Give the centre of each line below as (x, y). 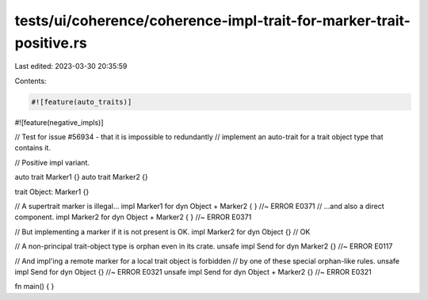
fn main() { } (34, 287)
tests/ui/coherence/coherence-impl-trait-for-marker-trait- (213, 21)
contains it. (33, 148)
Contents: (31, 81)
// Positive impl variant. (52, 162)
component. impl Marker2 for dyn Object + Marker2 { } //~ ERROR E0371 (133, 217)
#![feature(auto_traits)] (82, 102)
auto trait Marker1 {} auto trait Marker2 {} (81, 177)
